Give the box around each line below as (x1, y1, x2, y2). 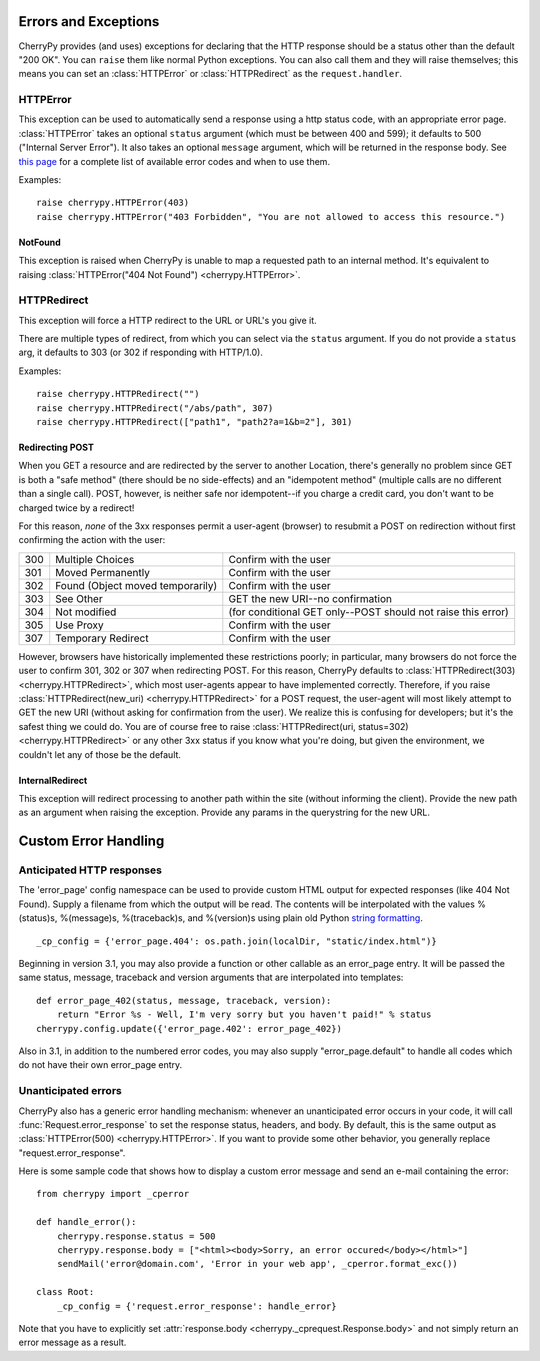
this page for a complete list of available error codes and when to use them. (18, 155, 330, 167)
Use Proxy (55, 618, 104, 632)
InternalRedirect (18, 774, 88, 786)
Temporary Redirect (55, 631, 149, 645)
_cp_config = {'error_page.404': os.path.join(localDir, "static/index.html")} (36, 935, 437, 947)
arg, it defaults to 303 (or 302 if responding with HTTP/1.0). (18, 346, 264, 359)
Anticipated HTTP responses (18, 863, 162, 877)
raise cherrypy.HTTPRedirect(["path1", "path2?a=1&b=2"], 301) (36, 416, 353, 428)
